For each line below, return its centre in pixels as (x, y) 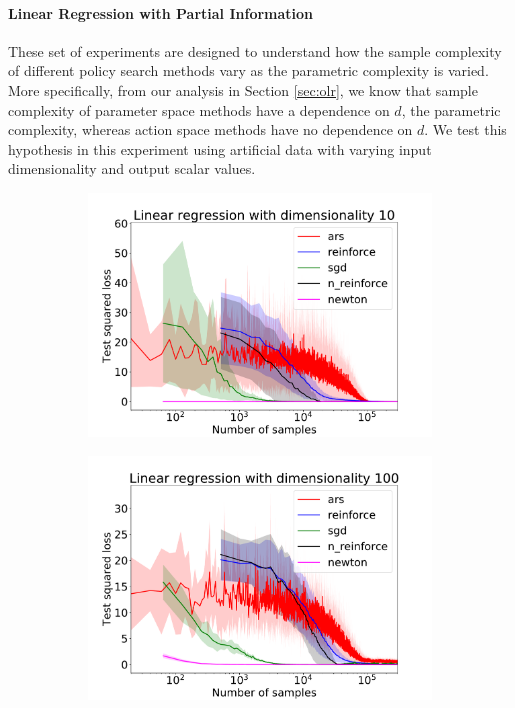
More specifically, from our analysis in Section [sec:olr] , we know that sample (243, 89)
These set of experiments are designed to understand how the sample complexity (255, 50)
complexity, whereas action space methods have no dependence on (210, 129)
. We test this (465, 129)
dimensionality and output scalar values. (132, 168)
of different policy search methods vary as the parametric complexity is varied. (248, 70)
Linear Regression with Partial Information (161, 12)
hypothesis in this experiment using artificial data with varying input (220, 148)
